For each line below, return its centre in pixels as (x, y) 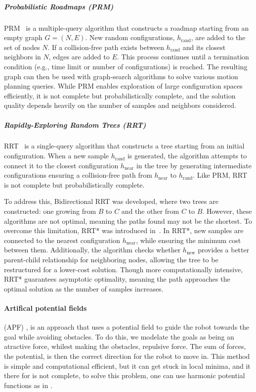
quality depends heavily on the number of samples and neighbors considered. (120, 105)
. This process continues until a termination (183, 57)
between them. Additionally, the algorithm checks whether (92, 250)
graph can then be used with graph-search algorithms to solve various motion (121, 76)
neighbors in (22, 57)
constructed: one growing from (50, 211)
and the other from (150, 211)
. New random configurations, (130, 37)
